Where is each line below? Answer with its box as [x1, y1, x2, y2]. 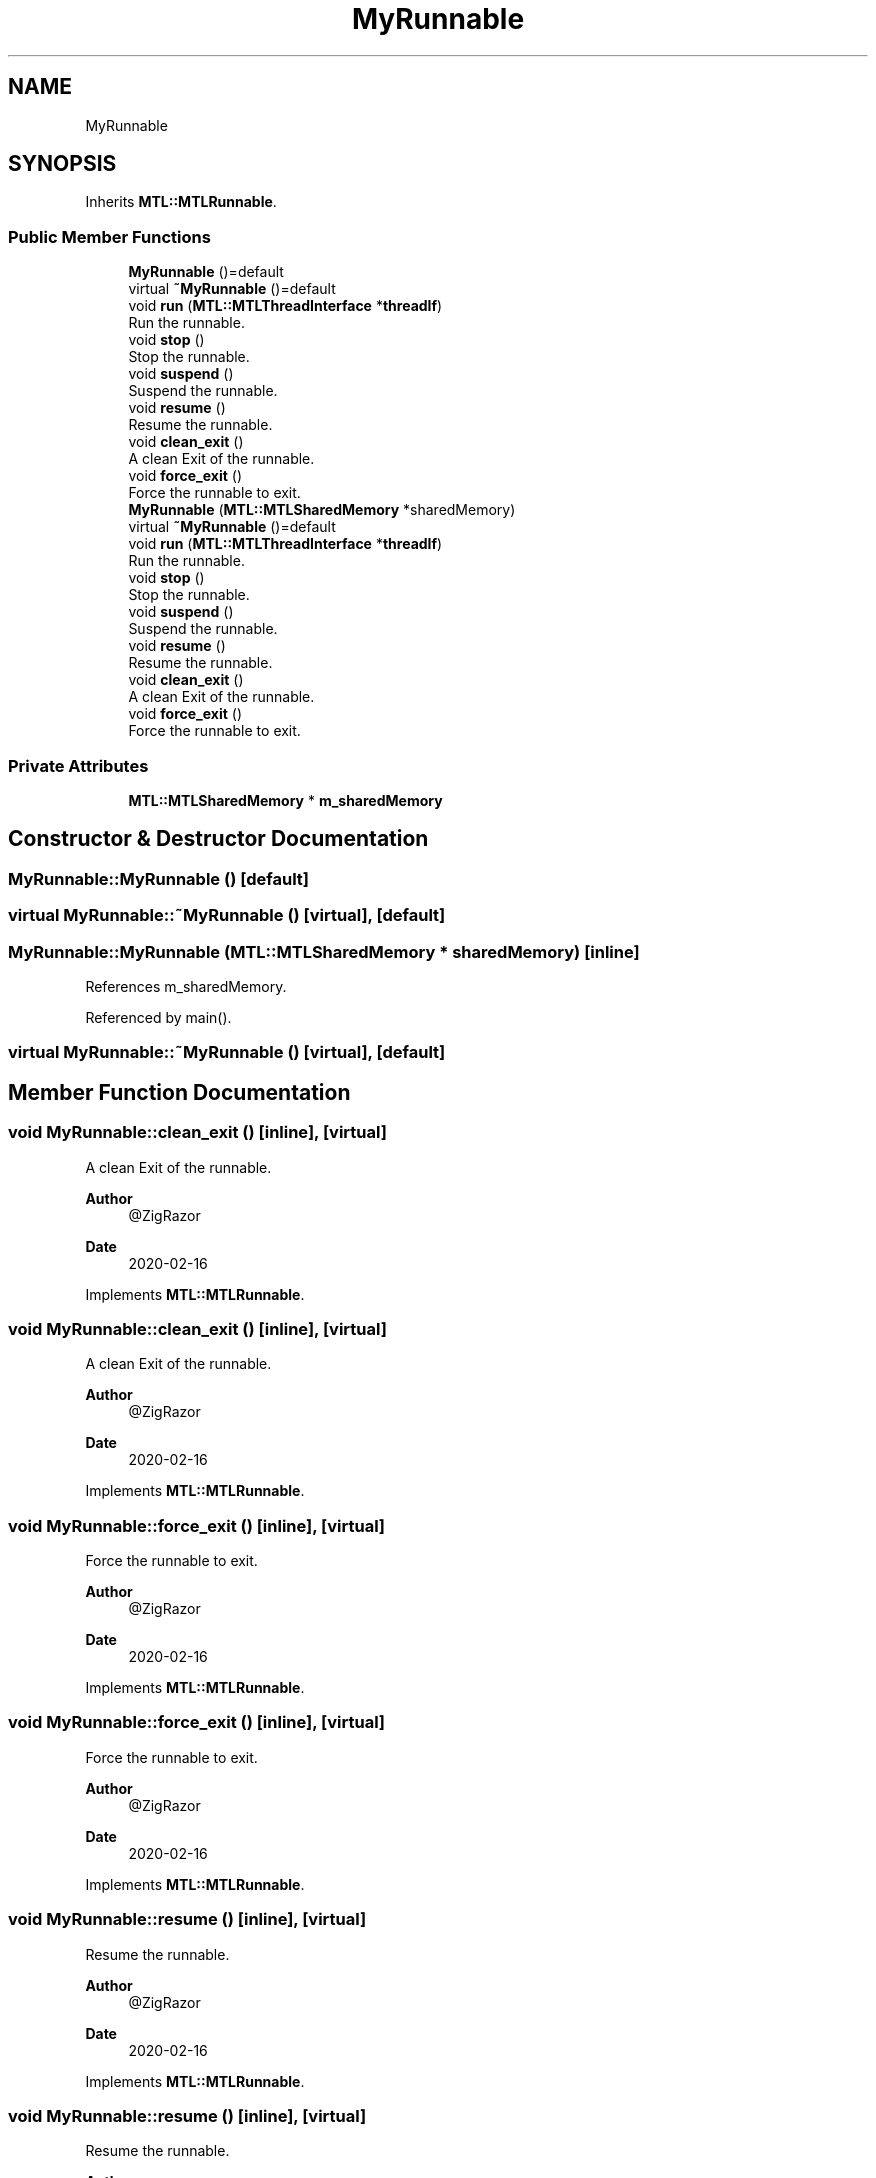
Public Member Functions [8, 226, 211, 247]
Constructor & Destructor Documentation [8, 826, 429, 852]
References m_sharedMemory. [85, 977, 287, 995]
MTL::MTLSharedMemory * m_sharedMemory [128, 791, 443, 809]
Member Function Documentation [8, 1079, 351, 1105]
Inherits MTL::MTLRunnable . [85, 193, 277, 211]
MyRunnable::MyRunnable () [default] [8, 868, 310, 889]
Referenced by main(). [85, 1008, 232, 1026]
